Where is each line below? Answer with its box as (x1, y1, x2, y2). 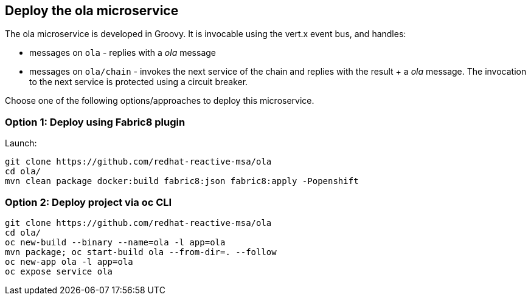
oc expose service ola (5, 266, 113, 276)
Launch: (5, 138, 37, 149)
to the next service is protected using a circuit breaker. (29, 77, 248, 87)
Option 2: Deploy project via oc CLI (5, 196, 172, 208)
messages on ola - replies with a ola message (29, 47, 217, 58)
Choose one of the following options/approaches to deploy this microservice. (5, 95, 314, 106)
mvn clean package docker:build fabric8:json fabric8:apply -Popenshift (5, 176, 359, 186)
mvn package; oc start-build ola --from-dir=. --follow (5, 247, 277, 257)
